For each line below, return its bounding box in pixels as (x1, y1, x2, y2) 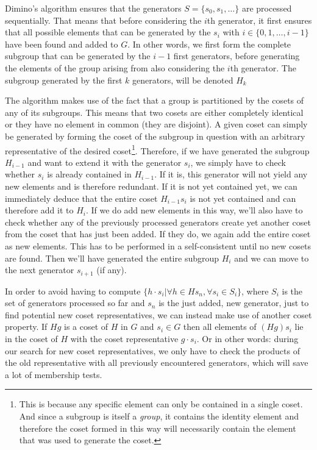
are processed (241, 2, 292, 14)
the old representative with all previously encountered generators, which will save (5, 356, 308, 369)
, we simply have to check (190, 155, 286, 168)
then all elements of (183, 320, 257, 333)
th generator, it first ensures (207, 13, 312, 26)
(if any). (96, 263, 127, 276)
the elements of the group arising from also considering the (5, 61, 225, 74)
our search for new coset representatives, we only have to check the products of (5, 344, 300, 357)
